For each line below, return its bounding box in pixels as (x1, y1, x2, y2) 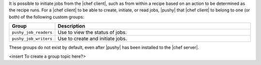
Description (58, 23, 86, 30)
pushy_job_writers (12, 36, 53, 41)
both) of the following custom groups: (9, 14, 85, 20)
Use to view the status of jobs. (58, 29, 127, 36)
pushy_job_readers (12, 30, 53, 35)
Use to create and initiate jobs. (58, 35, 128, 42)
